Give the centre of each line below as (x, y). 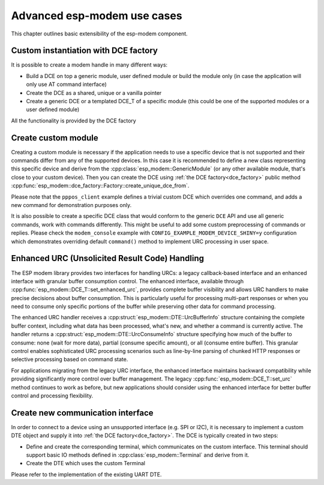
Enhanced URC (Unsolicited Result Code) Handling (107, 258)
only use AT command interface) (67, 85)
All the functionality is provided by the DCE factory (73, 121)
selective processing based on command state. (70, 360)
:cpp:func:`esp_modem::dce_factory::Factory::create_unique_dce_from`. (100, 185)
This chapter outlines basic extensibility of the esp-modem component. (100, 34)
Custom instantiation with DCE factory (85, 51)
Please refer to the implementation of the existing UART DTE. (86, 474)
